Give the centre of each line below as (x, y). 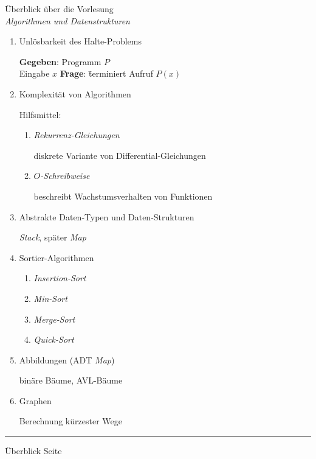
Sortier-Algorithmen (57, 257)
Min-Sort (50, 298)
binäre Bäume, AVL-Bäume (71, 380)
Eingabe (34, 73)
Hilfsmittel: (40, 114)
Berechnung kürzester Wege (70, 421)
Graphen (35, 400)
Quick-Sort (54, 339)
